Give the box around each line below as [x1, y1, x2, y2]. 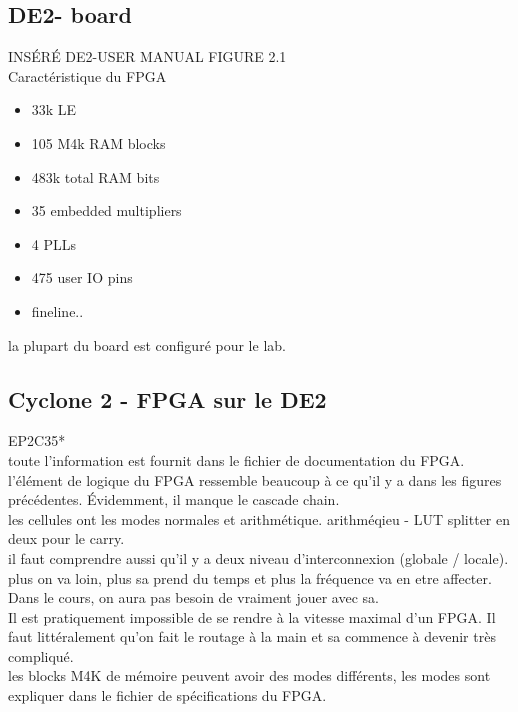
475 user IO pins [31, 267, 133, 288]
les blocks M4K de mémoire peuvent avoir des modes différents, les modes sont [8, 665, 491, 686]
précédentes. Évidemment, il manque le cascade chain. [8, 489, 340, 510]
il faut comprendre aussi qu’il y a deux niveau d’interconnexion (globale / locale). [8, 547, 509, 568]
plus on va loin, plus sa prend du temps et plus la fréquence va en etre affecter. [8, 567, 492, 588]
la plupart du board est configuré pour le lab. [8, 334, 286, 355]
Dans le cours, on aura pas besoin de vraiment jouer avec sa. [8, 587, 379, 608]
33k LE [31, 99, 77, 120]
